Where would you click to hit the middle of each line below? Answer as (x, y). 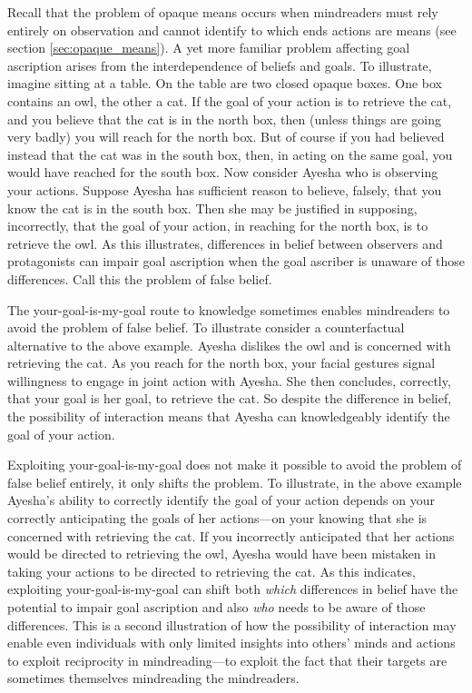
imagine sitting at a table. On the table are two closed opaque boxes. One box (225, 83)
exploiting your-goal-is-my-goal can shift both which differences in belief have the (233, 589)
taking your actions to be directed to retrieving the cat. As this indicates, (212, 571)
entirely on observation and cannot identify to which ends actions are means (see (232, 30)
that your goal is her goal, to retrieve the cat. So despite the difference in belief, (230, 398)
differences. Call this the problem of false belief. (140, 278)
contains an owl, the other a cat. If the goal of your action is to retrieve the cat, (230, 100)
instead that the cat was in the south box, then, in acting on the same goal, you (230, 154)
